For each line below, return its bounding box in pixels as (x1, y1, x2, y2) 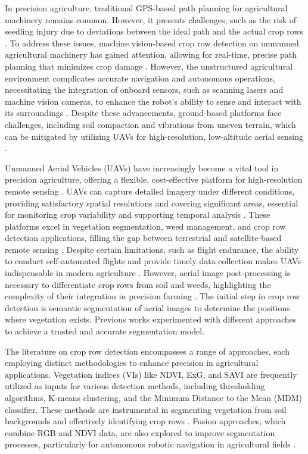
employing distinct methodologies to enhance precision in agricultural (5, 356, 259, 369)
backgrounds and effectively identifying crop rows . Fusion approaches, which (5, 415, 286, 427)
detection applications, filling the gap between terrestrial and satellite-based (5, 231, 282, 244)
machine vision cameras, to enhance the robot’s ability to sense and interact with (5, 95, 301, 107)
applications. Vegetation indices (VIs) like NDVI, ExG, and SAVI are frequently (5, 368, 297, 380)
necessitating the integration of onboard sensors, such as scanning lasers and (5, 83, 284, 96)
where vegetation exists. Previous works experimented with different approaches (5, 313, 297, 325)
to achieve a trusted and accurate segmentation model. (5, 325, 205, 337)
